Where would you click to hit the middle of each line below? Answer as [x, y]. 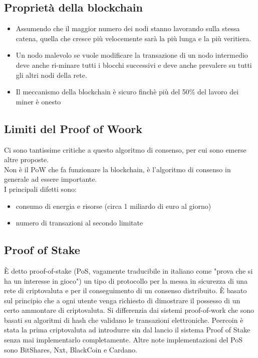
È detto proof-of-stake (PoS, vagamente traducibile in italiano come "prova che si [128, 270]
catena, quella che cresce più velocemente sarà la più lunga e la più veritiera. [134, 38]
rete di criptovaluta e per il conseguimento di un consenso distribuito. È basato [125, 290]
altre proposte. [27, 159]
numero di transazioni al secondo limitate [79, 223]
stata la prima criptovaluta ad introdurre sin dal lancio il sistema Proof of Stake [127, 330]
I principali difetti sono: [40, 189]
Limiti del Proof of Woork [73, 128]
